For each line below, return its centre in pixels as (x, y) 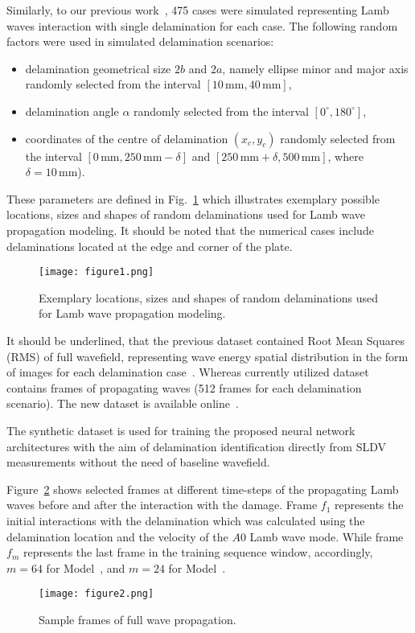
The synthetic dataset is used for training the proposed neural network (181, 430)
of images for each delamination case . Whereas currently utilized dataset (188, 372)
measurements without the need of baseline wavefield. (138, 462)
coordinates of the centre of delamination (127, 138)
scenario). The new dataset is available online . (123, 403)
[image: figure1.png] (97, 272)
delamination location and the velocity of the (117, 536)
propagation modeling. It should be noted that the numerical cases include (190, 230)
